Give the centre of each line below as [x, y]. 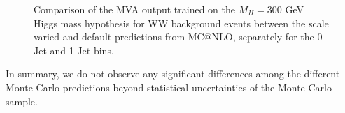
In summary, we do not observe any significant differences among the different [173, 74]
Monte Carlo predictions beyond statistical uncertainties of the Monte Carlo [169, 87]
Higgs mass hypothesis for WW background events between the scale [181, 23]
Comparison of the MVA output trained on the [134, 9]
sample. [22, 101]
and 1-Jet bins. [82, 50]
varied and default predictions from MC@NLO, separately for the [174, 37]
